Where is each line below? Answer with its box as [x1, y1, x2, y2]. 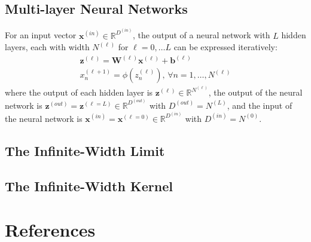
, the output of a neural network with [133, 29, 270, 41]
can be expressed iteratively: [173, 41, 278, 53]
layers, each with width [5, 41, 90, 53]
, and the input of [227, 99, 292, 111]
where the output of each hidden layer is [5, 86, 153, 99]
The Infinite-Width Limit [5, 141, 165, 160]
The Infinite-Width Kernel [5, 176, 173, 195]
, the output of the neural [208, 86, 303, 99]
